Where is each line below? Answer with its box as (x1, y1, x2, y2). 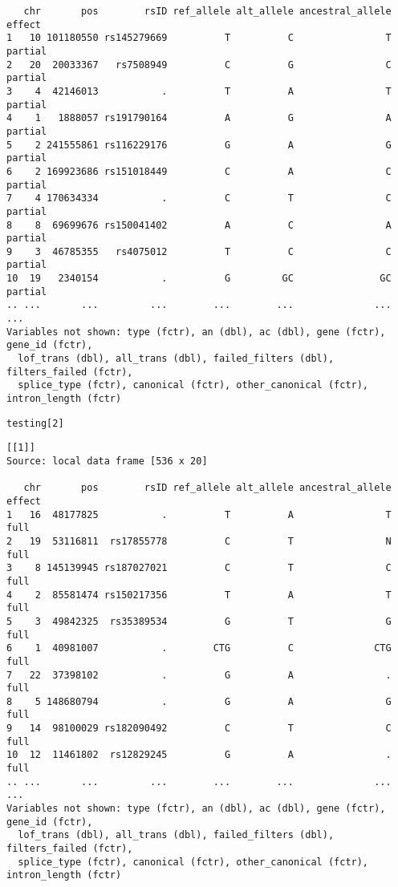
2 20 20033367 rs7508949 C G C (6, 59, 392, 71)
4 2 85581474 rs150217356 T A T (6, 589, 392, 601)
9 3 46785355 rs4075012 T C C (6, 245, 392, 257)
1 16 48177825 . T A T (6, 508, 392, 520)
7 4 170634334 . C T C (6, 192, 392, 205)
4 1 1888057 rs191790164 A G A (6, 112, 392, 124)
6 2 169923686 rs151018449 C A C (6, 165, 392, 177)
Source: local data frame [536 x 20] (6, 456, 208, 467)
